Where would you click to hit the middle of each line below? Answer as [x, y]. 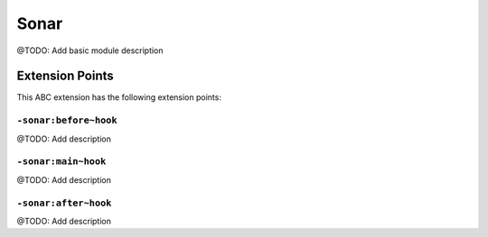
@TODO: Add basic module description [90, 50]
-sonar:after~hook [64, 203]
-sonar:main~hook [61, 162]
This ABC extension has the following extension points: [119, 97]
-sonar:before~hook [67, 120]
